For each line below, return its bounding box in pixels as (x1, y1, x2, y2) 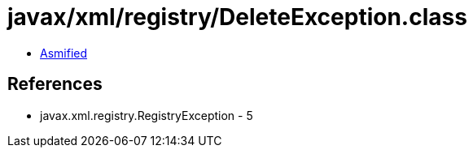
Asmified (40, 45, 88, 60)
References (7, 74, 103, 95)
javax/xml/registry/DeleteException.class (7, 3, 467, 31)
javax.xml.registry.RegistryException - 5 (40, 108, 253, 122)
